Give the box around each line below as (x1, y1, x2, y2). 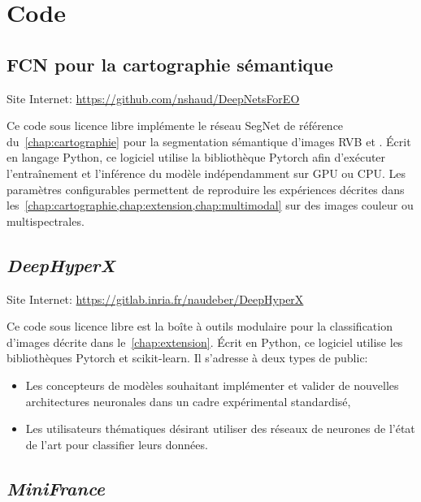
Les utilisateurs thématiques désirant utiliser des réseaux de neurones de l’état (25, 420, 415, 437)
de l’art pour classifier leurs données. (25, 435, 208, 452)
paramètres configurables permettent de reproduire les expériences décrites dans (7, 180, 405, 197)
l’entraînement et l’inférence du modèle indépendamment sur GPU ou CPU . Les (7, 164, 406, 181)
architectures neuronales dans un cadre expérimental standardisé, (25, 392, 351, 409)
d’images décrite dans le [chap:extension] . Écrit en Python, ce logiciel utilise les (7, 333, 403, 350)
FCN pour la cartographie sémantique (7, 51, 333, 76)
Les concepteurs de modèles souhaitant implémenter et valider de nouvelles (25, 376, 399, 393)
